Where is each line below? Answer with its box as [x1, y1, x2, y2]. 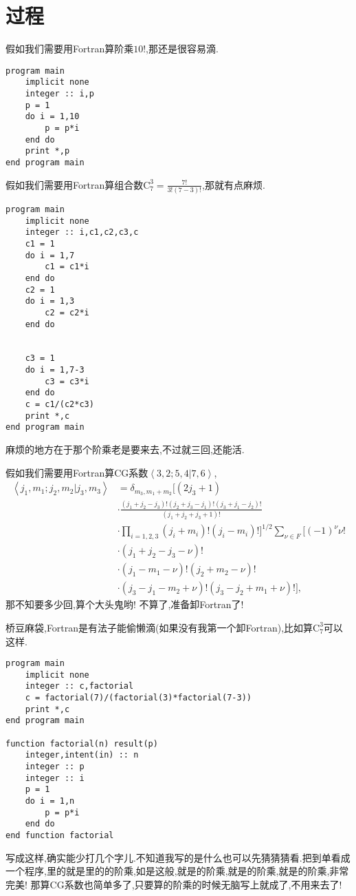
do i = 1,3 [25, 296, 75, 306]
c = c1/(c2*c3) [25, 399, 94, 410]
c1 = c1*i [45, 262, 89, 272]
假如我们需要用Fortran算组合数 [5, 177, 144, 191]
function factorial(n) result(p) [5, 738, 158, 749]
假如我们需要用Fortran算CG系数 [5, 465, 148, 479]
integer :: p [25, 762, 85, 772]
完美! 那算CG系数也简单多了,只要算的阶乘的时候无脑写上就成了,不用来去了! [5, 877, 342, 891]
